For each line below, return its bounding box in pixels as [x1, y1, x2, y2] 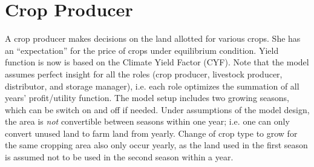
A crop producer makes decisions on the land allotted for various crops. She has [5, 32, 301, 45]
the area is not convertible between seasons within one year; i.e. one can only [5, 115, 290, 128]
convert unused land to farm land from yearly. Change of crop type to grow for [5, 126, 298, 139]
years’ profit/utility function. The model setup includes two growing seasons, [5, 91, 289, 104]
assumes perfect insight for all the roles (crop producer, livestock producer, [5, 67, 283, 80]
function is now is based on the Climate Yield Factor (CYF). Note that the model [5, 56, 309, 68]
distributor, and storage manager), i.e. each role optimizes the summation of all [5, 79, 299, 92]
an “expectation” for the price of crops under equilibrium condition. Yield [5, 44, 279, 56]
